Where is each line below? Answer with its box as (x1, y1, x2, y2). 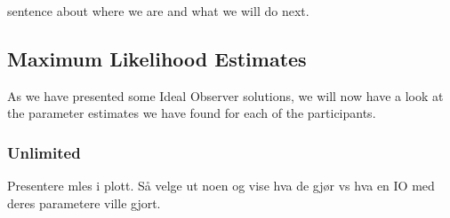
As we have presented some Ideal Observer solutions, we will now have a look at (7, 86, 444, 105)
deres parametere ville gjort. (7, 193, 161, 212)
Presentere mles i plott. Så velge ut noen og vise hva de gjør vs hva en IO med (7, 176, 435, 195)
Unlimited (7, 141, 81, 163)
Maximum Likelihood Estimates (7, 44, 307, 72)
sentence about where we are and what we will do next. (7, 2, 309, 19)
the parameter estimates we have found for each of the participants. (7, 104, 376, 122)
